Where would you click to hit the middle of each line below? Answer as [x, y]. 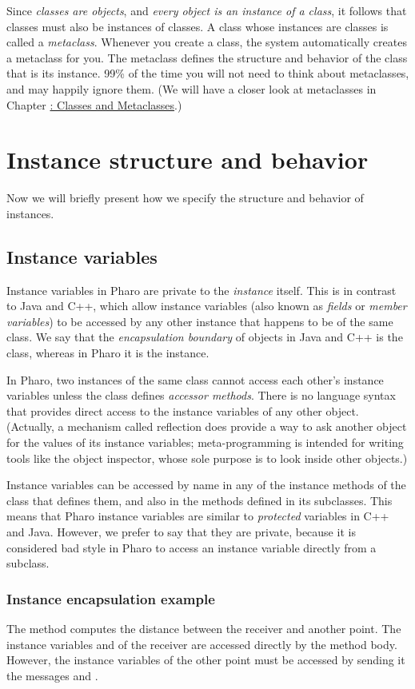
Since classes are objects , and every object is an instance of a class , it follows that [207, 10]
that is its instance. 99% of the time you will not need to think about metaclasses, [208, 73]
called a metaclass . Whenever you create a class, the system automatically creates [207, 42]
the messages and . [52, 675]
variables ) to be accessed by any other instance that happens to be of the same [200, 321]
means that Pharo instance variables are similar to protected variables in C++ [198, 516]
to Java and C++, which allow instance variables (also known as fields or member [207, 306]
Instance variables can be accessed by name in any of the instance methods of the [206, 485]
